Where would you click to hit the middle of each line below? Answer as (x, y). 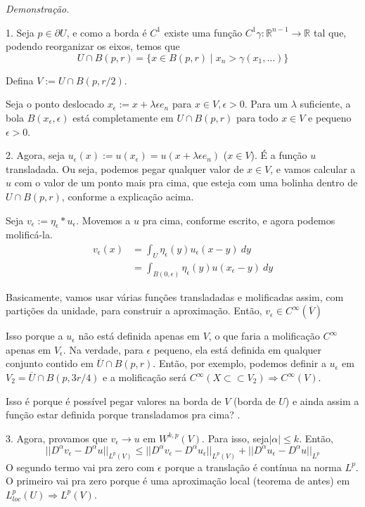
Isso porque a (34, 336)
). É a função (279, 155)
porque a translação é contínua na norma (253, 467)
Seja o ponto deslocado (55, 104)
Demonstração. (38, 8)
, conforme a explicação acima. (128, 196)
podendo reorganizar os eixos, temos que (93, 46)
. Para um (266, 104)
